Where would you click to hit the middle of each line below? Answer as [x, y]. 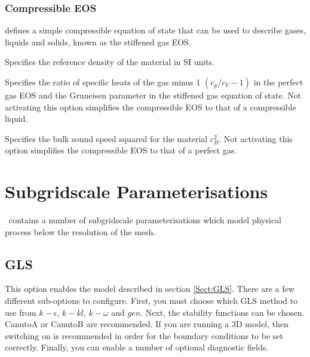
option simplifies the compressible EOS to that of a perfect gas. [121, 150]
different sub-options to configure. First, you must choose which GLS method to [151, 301]
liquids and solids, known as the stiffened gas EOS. [98, 41]
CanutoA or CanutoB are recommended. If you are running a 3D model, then [147, 324]
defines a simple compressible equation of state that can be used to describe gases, [155, 30]
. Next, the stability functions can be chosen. [222, 312]
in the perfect [278, 82]
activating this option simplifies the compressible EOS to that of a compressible [151, 107]
